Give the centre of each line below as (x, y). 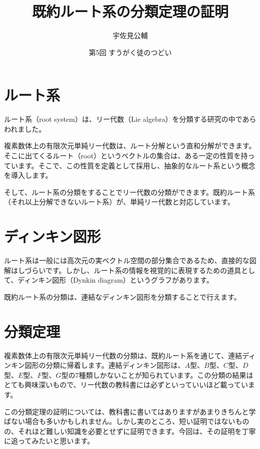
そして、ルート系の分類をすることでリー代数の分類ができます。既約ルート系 (130, 192)
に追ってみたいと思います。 (49, 441)
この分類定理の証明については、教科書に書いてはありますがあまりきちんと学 (130, 411)
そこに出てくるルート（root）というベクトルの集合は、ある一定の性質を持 (126, 156)
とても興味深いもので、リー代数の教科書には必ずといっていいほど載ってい (126, 385)
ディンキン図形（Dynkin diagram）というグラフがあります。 (115, 280)
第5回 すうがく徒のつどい (130, 52)
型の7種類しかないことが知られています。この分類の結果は (157, 375)
